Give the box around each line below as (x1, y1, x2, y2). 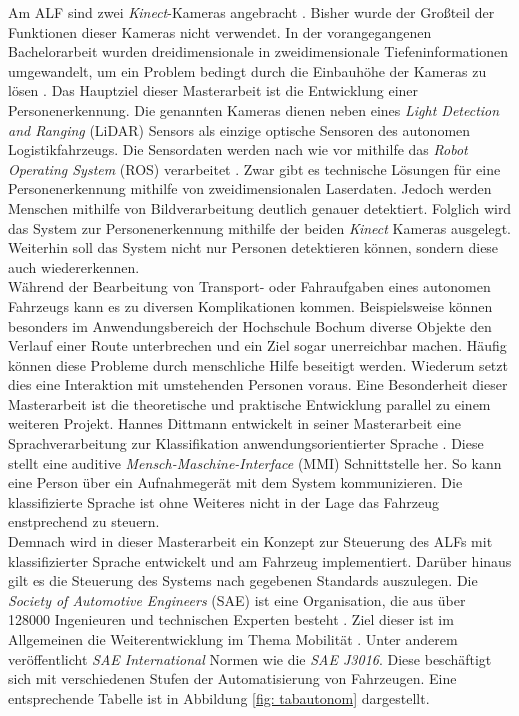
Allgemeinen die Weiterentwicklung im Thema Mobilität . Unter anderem (8, 629, 458, 649)
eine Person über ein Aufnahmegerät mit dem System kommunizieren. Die (8, 472, 463, 493)
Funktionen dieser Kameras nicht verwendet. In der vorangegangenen (8, 21, 432, 42)
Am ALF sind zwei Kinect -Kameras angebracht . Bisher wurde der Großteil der (8, 2, 495, 22)
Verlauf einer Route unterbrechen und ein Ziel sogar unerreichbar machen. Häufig (8, 335, 507, 356)
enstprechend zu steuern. (8, 511, 160, 532)
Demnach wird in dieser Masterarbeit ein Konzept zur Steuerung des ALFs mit (8, 531, 493, 552)
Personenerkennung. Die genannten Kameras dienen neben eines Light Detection (8, 99, 500, 120)
